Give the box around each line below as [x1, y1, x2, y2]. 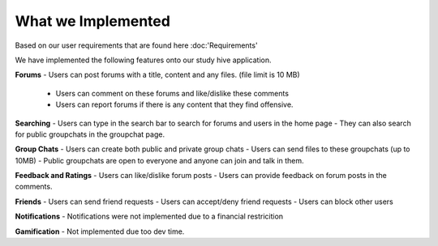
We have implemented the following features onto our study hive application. [15, 55, 272, 65]
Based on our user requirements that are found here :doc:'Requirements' [15, 40, 259, 50]
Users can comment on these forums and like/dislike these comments [55, 88, 290, 98]
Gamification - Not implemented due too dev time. [15, 227, 185, 236]
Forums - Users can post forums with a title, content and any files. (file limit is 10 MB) [15, 70, 300, 80]
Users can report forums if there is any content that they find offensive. [55, 100, 294, 109]
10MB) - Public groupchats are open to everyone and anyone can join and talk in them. [15, 155, 304, 165]
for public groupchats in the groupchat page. [15, 129, 165, 139]
